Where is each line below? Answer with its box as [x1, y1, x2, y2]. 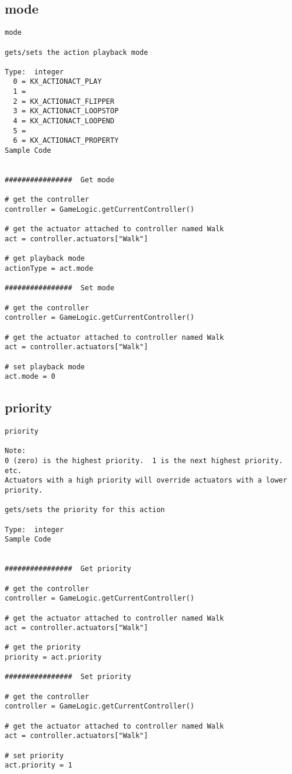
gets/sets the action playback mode [5, 48, 148, 57]
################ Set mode [5, 284, 115, 293]
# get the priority [5, 643, 81, 652]
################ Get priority [5, 565, 131, 573]
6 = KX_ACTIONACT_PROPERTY [13, 136, 119, 145]
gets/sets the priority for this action [5, 506, 165, 514]
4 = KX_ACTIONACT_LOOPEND [13, 117, 115, 126]
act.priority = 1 [5, 761, 72, 770]
